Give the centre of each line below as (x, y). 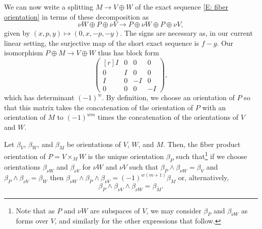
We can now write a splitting (49, 7)
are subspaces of (115, 210)
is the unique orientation (126, 156)
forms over (32, 221)
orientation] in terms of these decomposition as (76, 16)
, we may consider (174, 210)
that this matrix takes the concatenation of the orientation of (99, 107)
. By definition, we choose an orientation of (168, 97)
